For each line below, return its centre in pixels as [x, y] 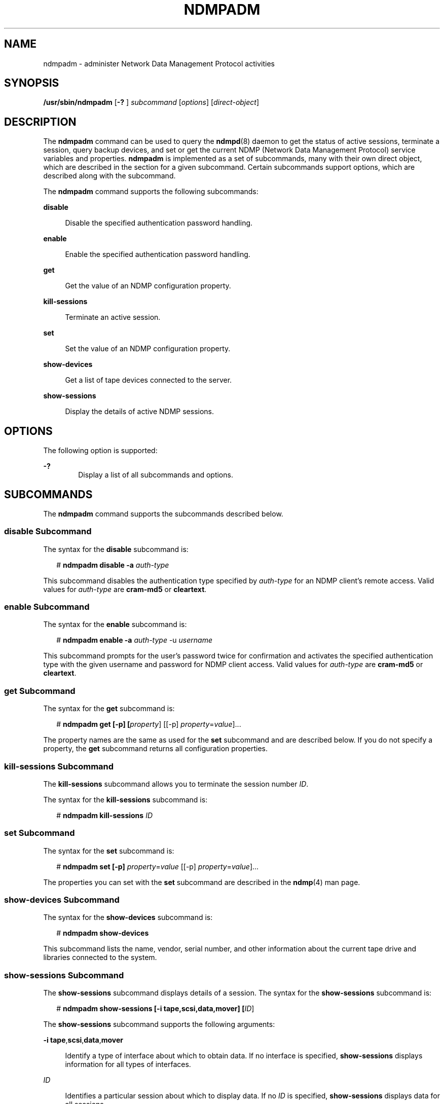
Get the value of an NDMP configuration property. [148, 286]
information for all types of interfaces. [128, 1064]
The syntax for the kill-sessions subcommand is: [125, 799]
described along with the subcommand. [109, 176]
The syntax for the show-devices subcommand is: [128, 917]
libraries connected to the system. [100, 958]
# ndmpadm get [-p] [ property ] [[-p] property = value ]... [149, 724]
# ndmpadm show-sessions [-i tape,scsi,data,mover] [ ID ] [155, 1009]
